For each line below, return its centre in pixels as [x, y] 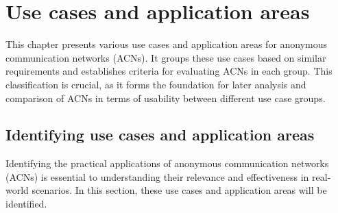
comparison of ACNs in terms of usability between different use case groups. [166, 98]
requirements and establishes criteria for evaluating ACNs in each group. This [169, 71]
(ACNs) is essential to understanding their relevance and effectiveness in [157, 176]
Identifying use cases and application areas [160, 135]
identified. [26, 204]
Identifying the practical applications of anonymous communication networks [167, 163]
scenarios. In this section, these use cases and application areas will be [179, 190]
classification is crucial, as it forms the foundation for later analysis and [156, 84]
